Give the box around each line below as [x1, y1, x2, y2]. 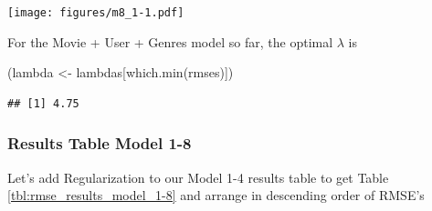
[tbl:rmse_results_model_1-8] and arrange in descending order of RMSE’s [7, 186, 425, 205]
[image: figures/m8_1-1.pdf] [7, 6, 184, 19]
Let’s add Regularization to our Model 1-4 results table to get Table [7, 167, 389, 186]
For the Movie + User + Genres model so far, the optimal [7, 32, 333, 51]
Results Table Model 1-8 [7, 132, 192, 155]
